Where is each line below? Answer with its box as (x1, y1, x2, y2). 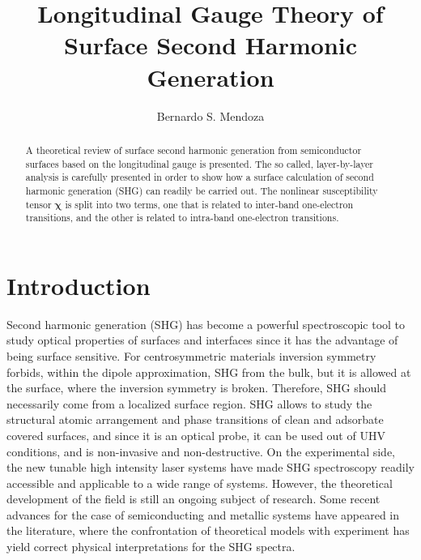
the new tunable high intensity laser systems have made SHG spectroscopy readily (6, 459, 415, 476)
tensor (25, 197, 52, 211)
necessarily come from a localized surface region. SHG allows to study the (6, 395, 372, 412)
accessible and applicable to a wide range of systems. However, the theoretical (6, 474, 393, 491)
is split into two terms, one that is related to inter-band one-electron (65, 197, 354, 211)
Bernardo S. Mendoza (156, 107, 265, 124)
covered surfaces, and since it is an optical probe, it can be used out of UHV (6, 426, 385, 443)
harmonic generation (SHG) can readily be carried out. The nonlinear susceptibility (25, 183, 378, 197)
